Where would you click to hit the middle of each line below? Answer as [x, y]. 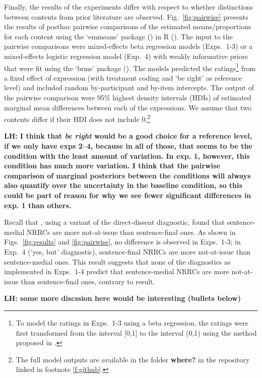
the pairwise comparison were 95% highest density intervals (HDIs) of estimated [128, 97]
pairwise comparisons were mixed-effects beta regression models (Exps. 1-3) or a [128, 46]
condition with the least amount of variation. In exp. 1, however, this [127, 155]
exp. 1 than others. [38, 205]
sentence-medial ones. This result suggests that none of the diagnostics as [117, 261]
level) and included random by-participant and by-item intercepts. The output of [129, 87]
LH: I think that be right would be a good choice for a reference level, [128, 136]
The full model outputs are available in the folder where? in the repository [133, 359]
